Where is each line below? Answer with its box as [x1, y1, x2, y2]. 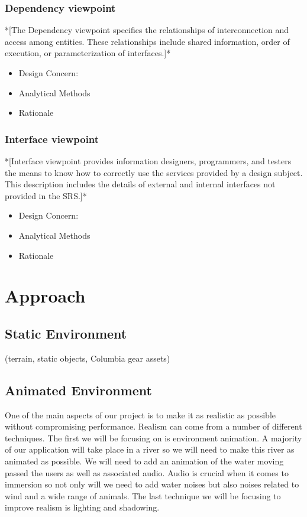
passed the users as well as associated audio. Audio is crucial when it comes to [5, 466, 289, 479]
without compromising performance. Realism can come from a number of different [5, 420, 302, 433]
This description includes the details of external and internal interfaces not [5, 178, 276, 190]
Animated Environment [5, 381, 152, 399]
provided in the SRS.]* [5, 189, 87, 201]
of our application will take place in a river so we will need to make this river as [5, 443, 295, 456]
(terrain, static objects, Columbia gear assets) [5, 352, 170, 364]
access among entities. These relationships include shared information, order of [5, 35, 290, 47]
